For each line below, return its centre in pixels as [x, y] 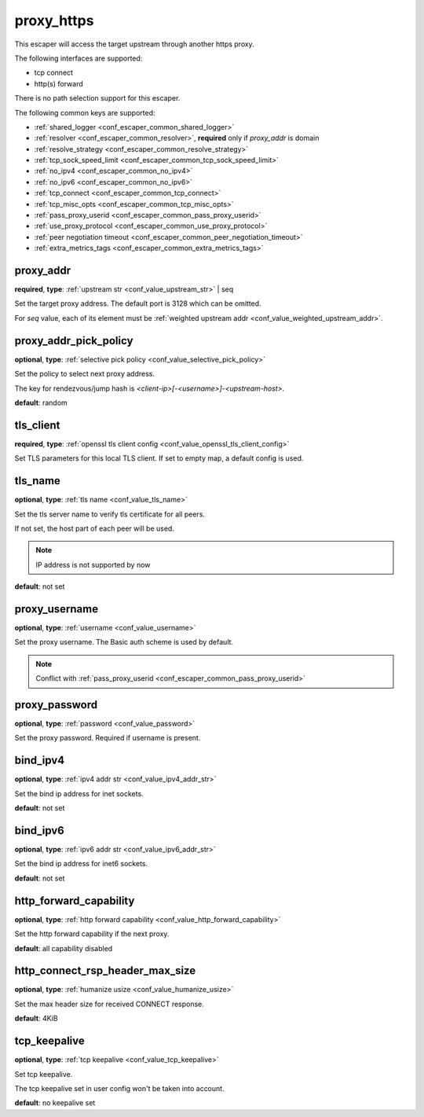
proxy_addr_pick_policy [74, 341]
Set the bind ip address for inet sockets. [79, 793]
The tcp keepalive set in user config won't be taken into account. [119, 1088]
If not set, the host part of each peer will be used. [94, 528]
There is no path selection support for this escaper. [97, 98]
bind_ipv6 [39, 830]
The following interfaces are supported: [79, 58]
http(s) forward [59, 83]
